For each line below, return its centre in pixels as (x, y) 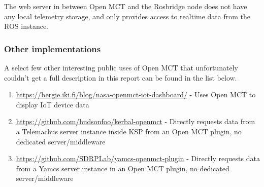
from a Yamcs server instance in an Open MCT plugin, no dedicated (123, 168)
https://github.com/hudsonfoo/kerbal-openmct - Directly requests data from (136, 121)
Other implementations (53, 48)
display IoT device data (53, 104)
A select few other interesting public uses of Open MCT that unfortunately (121, 67)
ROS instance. (26, 26)
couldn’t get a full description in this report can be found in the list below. (121, 77)
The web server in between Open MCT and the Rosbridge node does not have (126, 6)
